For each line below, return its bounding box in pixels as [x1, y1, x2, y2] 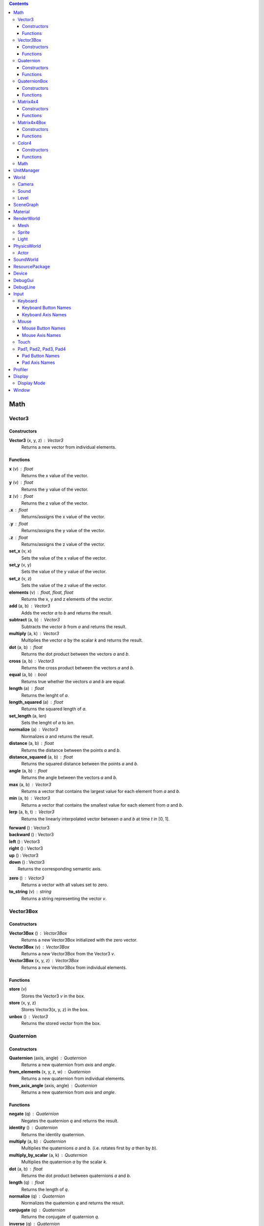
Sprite [18, 229, 30, 235]
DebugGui [13, 277, 34, 283]
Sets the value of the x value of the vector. [21, 555, 107, 561]
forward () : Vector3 [9, 824, 50, 831]
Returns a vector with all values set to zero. [21, 882, 109, 888]
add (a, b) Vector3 [9, 603, 51, 609]
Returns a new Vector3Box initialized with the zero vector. [21, 937, 138, 943]
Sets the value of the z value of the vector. [21, 583, 107, 588]
